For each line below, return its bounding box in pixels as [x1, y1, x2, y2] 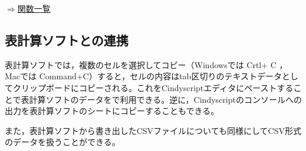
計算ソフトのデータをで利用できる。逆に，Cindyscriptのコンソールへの [29, 93, 302, 105]
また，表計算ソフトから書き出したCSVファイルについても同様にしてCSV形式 [5, 124, 301, 136]
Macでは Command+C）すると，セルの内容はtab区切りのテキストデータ [5, 70, 282, 82]
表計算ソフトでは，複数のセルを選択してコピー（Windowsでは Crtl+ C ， [5, 58, 288, 71]
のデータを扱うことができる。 [5, 136, 120, 148]
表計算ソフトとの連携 [5, 31, 129, 49]
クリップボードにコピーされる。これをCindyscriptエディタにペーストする [12, 81, 294, 93]
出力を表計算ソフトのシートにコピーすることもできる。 [5, 105, 219, 117]
